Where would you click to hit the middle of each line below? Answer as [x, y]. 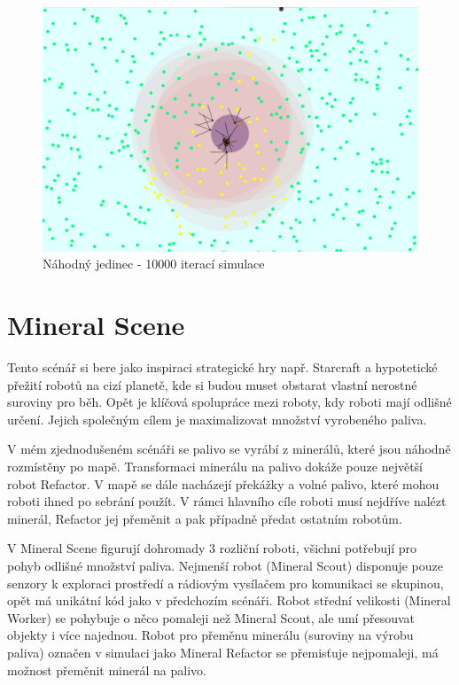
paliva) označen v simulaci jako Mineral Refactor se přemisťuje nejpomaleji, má [223, 652]
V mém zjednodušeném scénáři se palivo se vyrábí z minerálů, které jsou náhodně [229, 449]
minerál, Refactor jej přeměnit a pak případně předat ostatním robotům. [205, 518]
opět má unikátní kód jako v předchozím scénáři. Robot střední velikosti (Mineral [229, 600]
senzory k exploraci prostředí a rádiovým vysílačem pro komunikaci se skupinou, [226, 583]
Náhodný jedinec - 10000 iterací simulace [154, 264]
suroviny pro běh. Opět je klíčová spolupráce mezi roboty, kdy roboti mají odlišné [229, 402]
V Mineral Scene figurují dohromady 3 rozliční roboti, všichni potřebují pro [212, 548]
